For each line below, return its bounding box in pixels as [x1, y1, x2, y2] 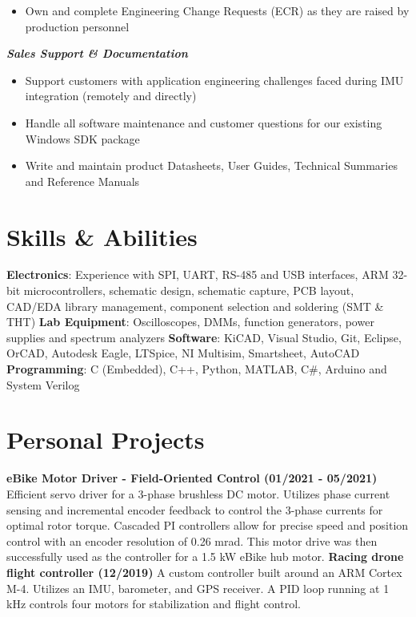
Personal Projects [6, 423, 205, 456]
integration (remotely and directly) [25, 87, 197, 104]
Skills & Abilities [6, 220, 198, 252]
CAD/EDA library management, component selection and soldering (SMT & [6, 297, 384, 314]
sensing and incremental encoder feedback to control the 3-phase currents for [6, 501, 383, 518]
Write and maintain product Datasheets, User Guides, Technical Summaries [25, 157, 398, 174]
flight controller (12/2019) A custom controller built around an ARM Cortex [6, 563, 402, 580]
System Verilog [6, 376, 80, 393]
